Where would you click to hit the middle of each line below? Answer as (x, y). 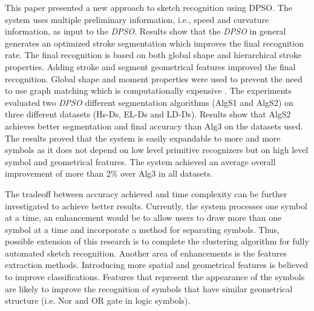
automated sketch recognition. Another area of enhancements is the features (146, 253)
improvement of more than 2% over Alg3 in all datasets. (109, 173)
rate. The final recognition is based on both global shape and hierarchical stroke (153, 55)
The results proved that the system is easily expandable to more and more (143, 138)
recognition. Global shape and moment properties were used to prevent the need (154, 78)
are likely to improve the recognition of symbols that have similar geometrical (149, 288)
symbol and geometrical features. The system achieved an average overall (140, 161)
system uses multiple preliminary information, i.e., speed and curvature (137, 19)
